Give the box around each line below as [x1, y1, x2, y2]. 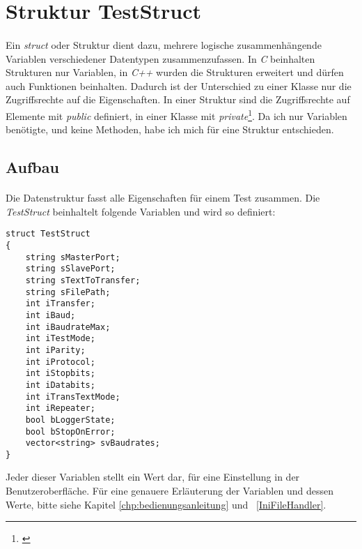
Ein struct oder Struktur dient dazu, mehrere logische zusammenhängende [6, 37, 322, 52]
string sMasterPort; [25, 252, 120, 262]
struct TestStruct [6, 229, 90, 239]
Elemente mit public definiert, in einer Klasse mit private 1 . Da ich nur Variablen [6, 106, 347, 123]
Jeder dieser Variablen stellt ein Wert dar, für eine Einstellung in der [6, 469, 300, 484]
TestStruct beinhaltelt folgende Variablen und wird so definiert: [6, 204, 276, 218]
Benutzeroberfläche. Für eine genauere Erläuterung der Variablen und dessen [6, 483, 333, 498]
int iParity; [25, 345, 86, 355]
